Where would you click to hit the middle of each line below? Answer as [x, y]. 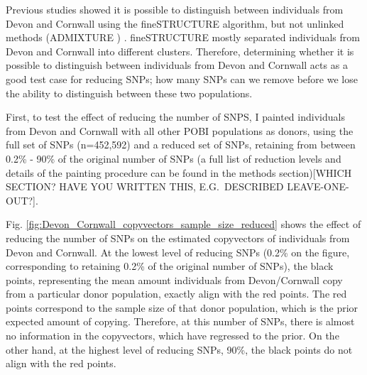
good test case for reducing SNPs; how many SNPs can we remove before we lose [182, 78]
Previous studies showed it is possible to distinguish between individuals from [175, 9]
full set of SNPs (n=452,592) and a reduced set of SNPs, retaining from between [181, 145]
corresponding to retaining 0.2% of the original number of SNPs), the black [170, 266]
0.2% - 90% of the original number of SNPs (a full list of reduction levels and [174, 158]
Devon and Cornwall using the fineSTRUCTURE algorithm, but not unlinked [175, 23]
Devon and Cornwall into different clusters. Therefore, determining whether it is [180, 51]
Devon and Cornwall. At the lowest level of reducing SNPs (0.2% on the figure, [178, 252]
